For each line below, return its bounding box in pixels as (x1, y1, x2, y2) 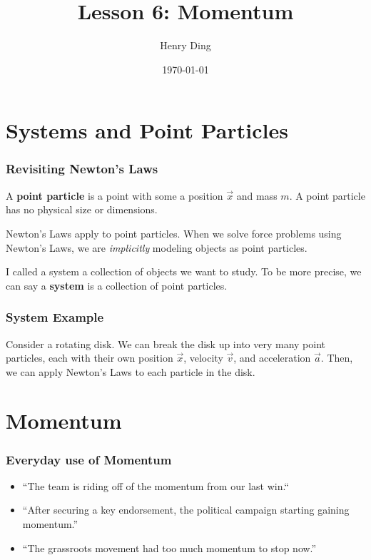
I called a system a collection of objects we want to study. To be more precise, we (6, 264, 362, 279)
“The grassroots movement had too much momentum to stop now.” (22, 540, 317, 555)
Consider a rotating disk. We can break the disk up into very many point (6, 336, 326, 351)
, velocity (183, 350, 223, 365)
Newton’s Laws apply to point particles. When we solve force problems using (6, 225, 342, 240)
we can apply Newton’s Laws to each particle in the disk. (6, 364, 255, 379)
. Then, (320, 350, 353, 365)
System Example (6, 308, 104, 326)
